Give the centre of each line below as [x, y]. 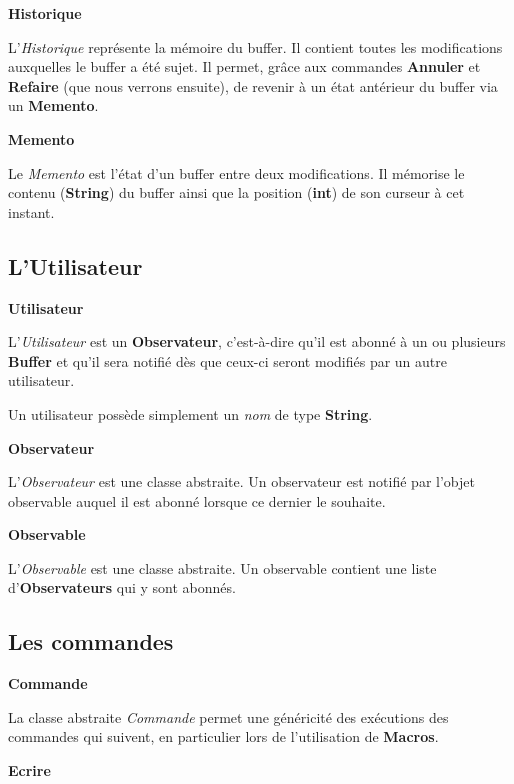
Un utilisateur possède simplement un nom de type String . [190, 413]
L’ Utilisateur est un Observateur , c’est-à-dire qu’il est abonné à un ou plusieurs [257, 341]
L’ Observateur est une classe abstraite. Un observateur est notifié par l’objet [241, 481]
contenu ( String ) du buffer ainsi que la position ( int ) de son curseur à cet [236, 192]
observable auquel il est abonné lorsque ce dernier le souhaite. [197, 500]
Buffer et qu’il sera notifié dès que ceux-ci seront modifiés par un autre [227, 360]
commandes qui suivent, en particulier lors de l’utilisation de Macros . [223, 736]
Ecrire [29, 770]
